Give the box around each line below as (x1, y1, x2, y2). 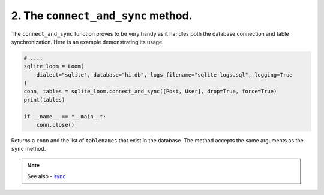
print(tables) (23, 96, 65, 103)
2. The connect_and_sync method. (11, 9, 193, 22)
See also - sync (27, 173, 66, 180)
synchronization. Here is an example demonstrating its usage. (11, 38, 164, 45)
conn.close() (36, 121, 75, 129)
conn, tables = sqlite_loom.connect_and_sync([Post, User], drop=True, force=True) (23, 88, 277, 95)
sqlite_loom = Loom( (23, 63, 84, 70)
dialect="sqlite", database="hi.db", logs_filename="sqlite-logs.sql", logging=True (36, 71, 293, 78)
